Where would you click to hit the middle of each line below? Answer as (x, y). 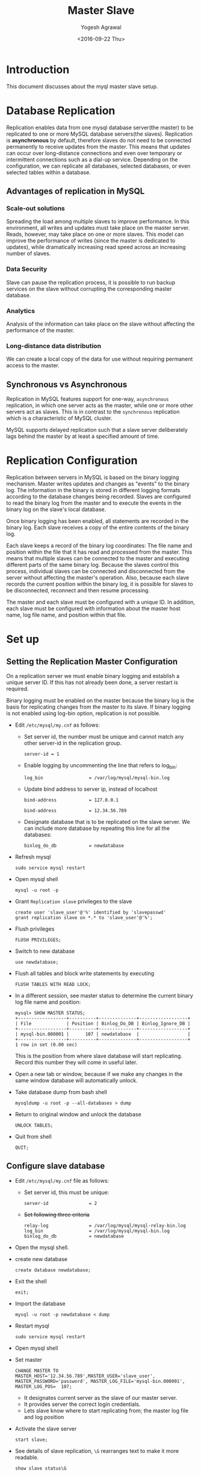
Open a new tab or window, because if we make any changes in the (99, 1074)
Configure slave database (56, 1166)
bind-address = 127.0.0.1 (71, 800)
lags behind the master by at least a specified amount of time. (83, 436)
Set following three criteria (57, 1214)
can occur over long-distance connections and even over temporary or (94, 153)
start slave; (31, 1440)
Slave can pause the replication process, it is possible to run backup (91, 282)
